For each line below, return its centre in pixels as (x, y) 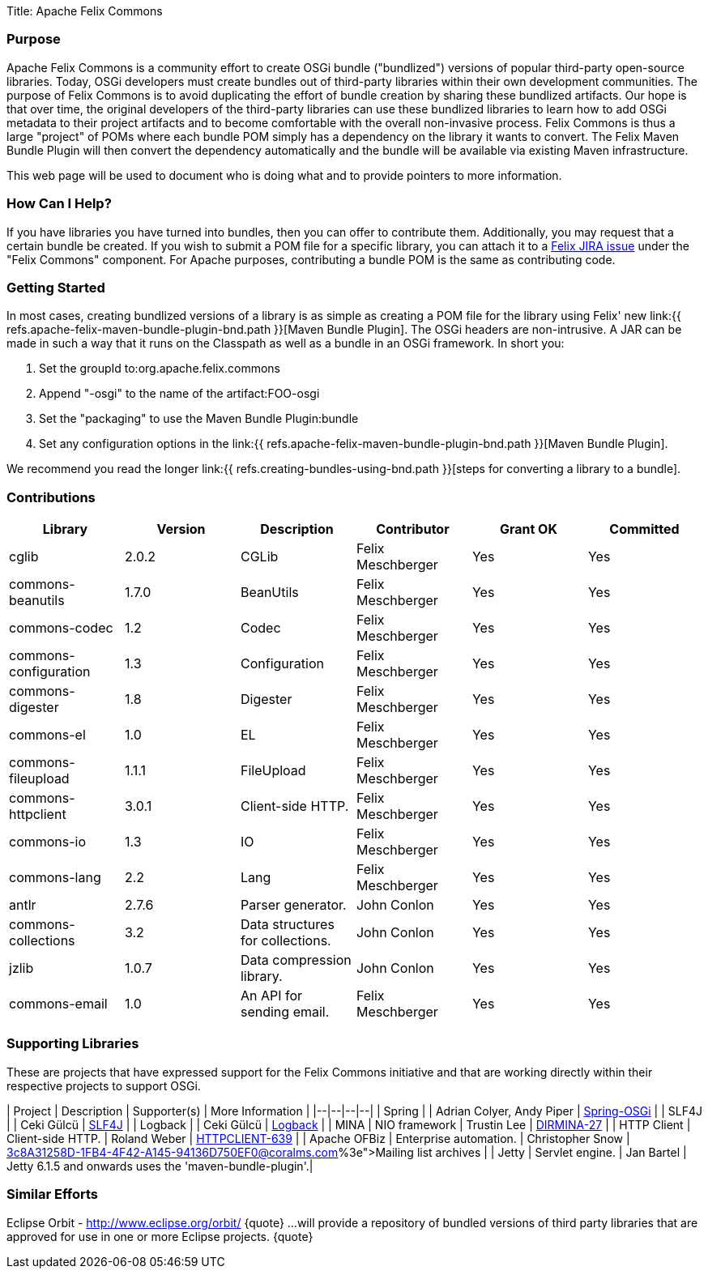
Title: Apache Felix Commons (85, 11)
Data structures (287, 924)
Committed (644, 529)
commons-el (47, 735)
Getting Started (56, 287)
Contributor (413, 529)
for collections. (286, 940)
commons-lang (55, 877)
